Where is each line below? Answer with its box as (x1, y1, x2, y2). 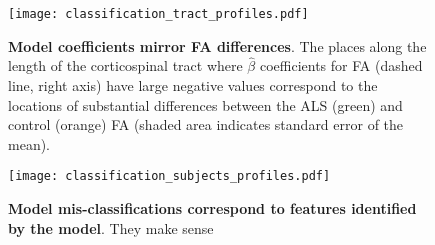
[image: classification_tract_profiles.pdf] (8, 7, 309, 21)
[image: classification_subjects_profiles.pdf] (8, 169, 331, 184)
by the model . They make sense (8, 217, 214, 238)
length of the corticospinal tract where (8, 55, 243, 76)
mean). (8, 133, 50, 154)
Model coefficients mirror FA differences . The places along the (8, 35, 427, 56)
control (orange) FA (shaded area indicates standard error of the (8, 114, 404, 135)
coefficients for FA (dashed (259, 55, 423, 76)
